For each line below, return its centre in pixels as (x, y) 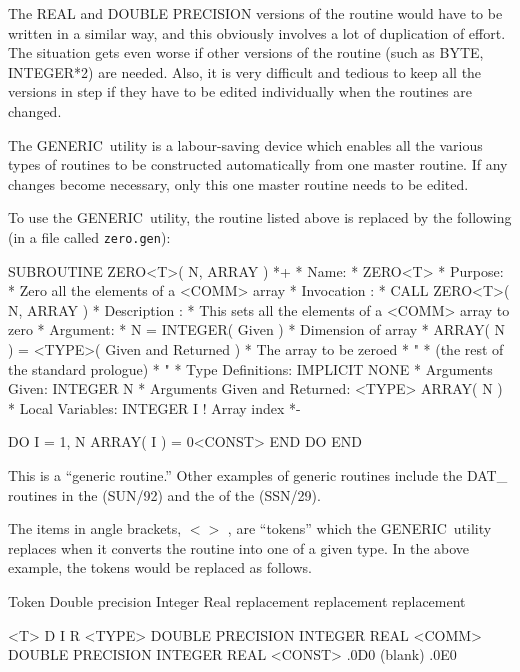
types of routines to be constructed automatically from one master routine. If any (258, 164)
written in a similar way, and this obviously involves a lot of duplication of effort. (257, 32)
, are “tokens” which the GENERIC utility (359, 528)
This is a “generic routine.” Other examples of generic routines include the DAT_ (258, 474)
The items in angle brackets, (95, 528)
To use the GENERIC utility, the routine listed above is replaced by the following (260, 217)
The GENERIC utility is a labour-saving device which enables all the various (245, 144)
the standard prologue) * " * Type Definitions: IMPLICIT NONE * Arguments (250, 368)
